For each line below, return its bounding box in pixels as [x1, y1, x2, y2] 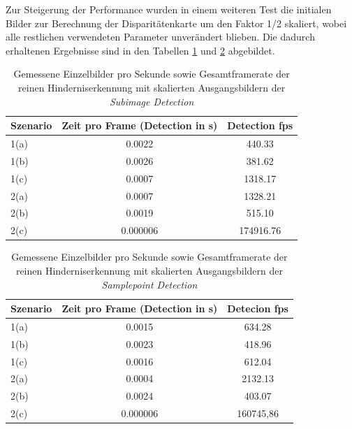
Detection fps [227, 118, 293, 133]
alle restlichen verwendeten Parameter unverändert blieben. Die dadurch [6, 29, 315, 44]
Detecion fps [227, 301, 288, 316]
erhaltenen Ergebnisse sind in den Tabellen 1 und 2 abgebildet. [6, 43, 275, 57]
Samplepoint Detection [101, 277, 198, 291]
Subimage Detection [109, 94, 194, 108]
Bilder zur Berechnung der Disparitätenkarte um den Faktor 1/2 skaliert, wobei [6, 15, 347, 30]
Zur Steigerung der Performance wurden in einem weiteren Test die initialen [6, 2, 332, 16]
